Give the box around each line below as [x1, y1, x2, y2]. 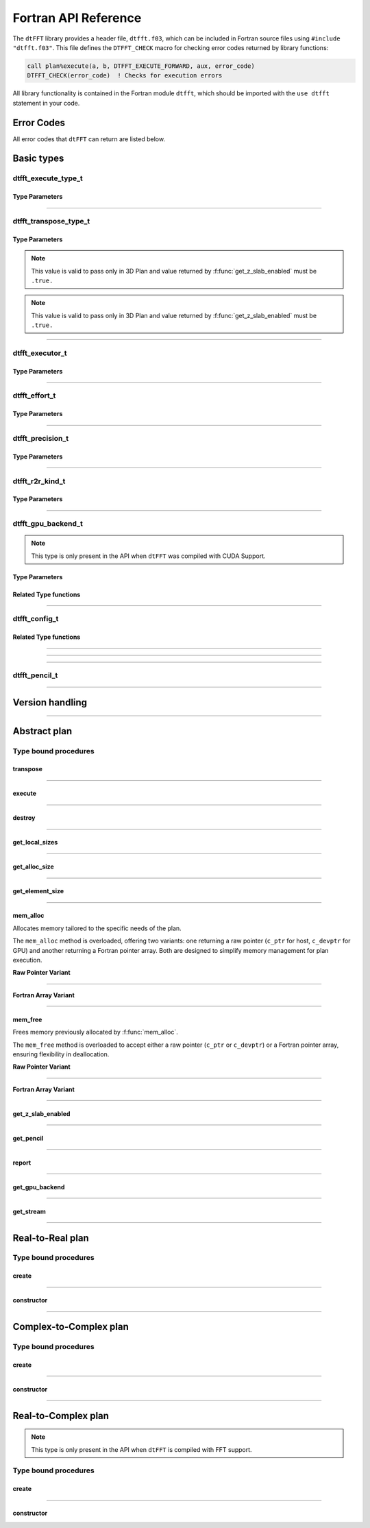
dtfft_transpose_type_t [12, 216, 90, 226]
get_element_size [12, 887, 64, 895]
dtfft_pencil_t [12, 670, 58, 680]
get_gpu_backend [12, 1183, 65, 1191]
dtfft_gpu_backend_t [12, 519, 84, 529]
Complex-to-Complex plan [12, 1321, 129, 1333]
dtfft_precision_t [12, 433, 69, 443]
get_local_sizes [12, 838, 58, 847]
